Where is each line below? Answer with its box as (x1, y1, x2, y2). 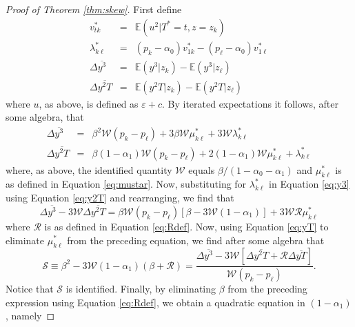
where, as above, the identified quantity (6, 162, 172, 177)
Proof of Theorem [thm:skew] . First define (6, 2, 182, 16)
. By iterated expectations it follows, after (161, 96, 338, 110)
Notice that (6, 281, 54, 296)
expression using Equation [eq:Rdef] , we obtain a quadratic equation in (6, 295, 305, 309)
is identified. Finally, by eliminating (65, 281, 216, 296)
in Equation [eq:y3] (269, 177, 349, 191)
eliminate (6, 232, 44, 247)
